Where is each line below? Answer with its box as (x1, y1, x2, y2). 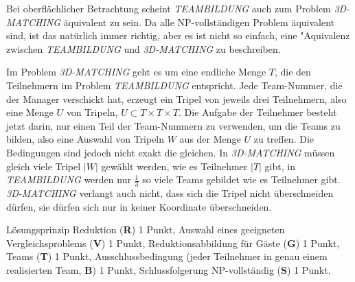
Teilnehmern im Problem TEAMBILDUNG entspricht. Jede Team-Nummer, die (6, 78, 343, 92)
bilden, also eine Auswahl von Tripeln (6, 132, 165, 146)
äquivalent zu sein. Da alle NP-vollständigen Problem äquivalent (63, 14, 334, 29)
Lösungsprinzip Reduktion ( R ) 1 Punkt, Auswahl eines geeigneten (6, 222, 285, 237)
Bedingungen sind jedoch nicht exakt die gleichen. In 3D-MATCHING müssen (6, 145, 335, 159)
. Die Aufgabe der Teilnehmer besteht (179, 105, 337, 119)
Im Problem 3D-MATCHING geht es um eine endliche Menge (6, 64, 266, 79)
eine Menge (6, 105, 54, 119)
